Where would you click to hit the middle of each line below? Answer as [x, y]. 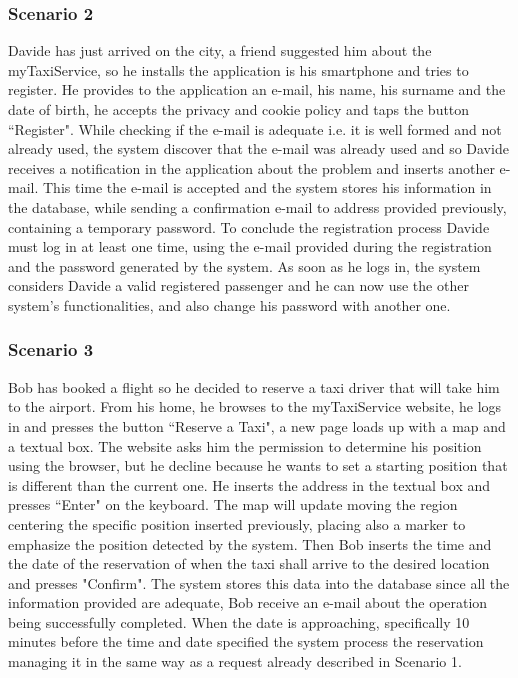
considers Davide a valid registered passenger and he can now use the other [238, 285]
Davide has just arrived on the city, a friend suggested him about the [220, 50]
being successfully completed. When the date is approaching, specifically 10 [239, 621]
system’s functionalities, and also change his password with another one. [229, 304]
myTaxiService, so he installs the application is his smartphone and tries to [238, 69]
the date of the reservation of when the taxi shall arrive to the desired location [249, 563]
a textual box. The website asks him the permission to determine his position [245, 445]
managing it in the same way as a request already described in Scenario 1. [235, 661]
